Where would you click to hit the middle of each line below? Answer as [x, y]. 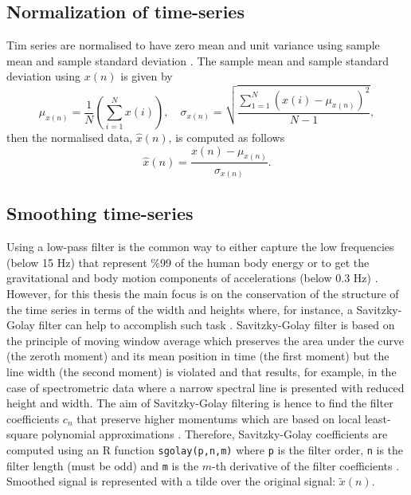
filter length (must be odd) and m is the [103, 465]
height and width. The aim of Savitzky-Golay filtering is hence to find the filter [200, 403]
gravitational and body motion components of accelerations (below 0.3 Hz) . [192, 278]
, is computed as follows [227, 137]
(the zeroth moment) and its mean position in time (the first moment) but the [198, 356]
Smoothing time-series [100, 213]
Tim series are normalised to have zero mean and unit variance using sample [193, 45]
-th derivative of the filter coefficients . [306, 465]
